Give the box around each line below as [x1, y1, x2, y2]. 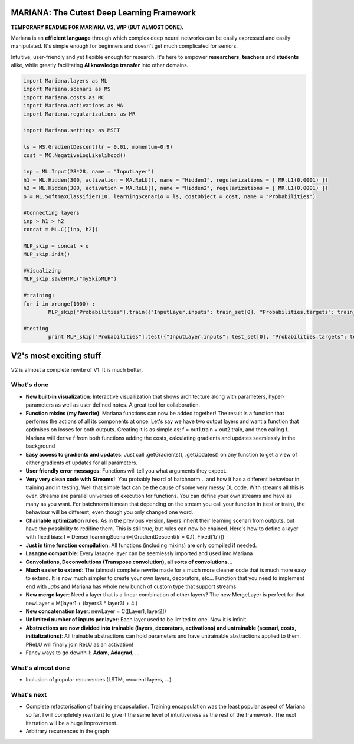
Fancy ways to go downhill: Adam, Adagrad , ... [25, 649, 140, 656]
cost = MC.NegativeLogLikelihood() [23, 152, 126, 159]
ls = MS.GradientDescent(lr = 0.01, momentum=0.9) [23, 143, 173, 150]
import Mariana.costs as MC [23, 94, 104, 100]
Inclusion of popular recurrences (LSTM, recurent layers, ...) [25, 676, 172, 683]
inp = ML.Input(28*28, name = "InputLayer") [23, 168, 155, 175]
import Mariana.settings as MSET [23, 127, 120, 134]
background [25, 443, 55, 450]
